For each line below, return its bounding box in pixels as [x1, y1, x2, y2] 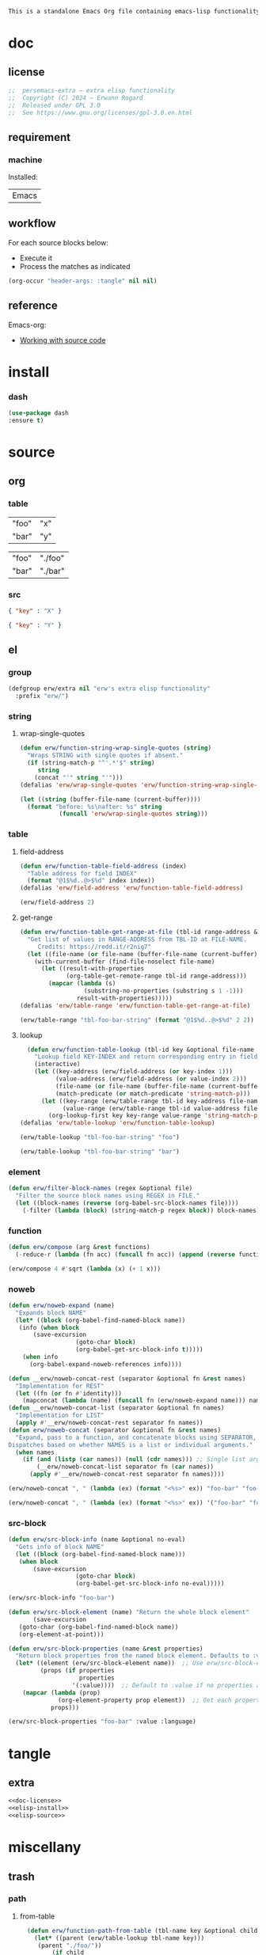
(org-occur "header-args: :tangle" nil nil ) [8, 277, 158, 285]
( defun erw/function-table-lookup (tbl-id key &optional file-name [27, 1046, 255, 1053]
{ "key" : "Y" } [8, 621, 62, 629]
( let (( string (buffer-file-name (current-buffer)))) [19, 795, 201, 803]
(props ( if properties [40, 1667, 115, 1675]
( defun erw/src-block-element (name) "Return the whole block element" [8, 1608, 249, 1616]
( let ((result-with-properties [40, 965, 145, 973]
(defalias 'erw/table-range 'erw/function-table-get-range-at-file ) [19, 1001, 251, 1009]
